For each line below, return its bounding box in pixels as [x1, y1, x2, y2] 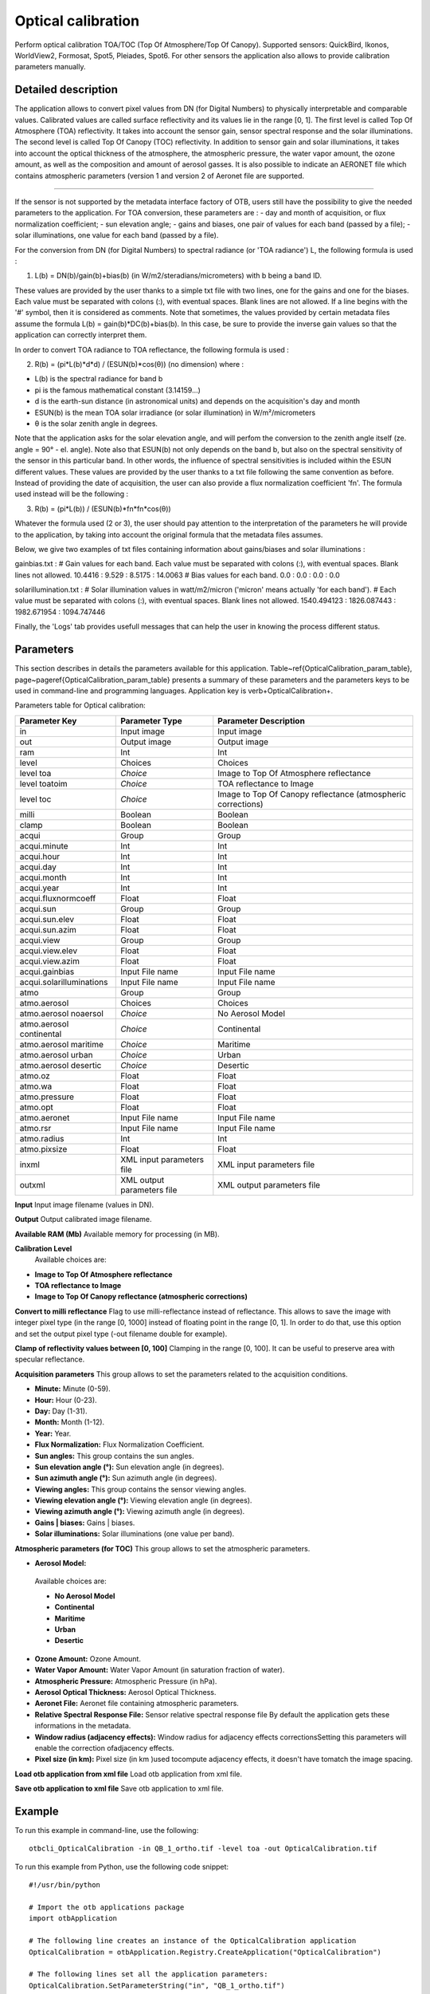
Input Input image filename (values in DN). [14, 1200, 154, 1209]
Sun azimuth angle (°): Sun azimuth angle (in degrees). [34, 1473, 217, 1483]
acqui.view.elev [19, 945, 78, 956]
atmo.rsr [19, 1122, 52, 1133]
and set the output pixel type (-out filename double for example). [14, 1329, 228, 1338]
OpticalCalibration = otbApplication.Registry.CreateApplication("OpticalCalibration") [29, 1947, 382, 1957]
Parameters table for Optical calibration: [14, 700, 147, 710]
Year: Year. [34, 1429, 72, 1438]
